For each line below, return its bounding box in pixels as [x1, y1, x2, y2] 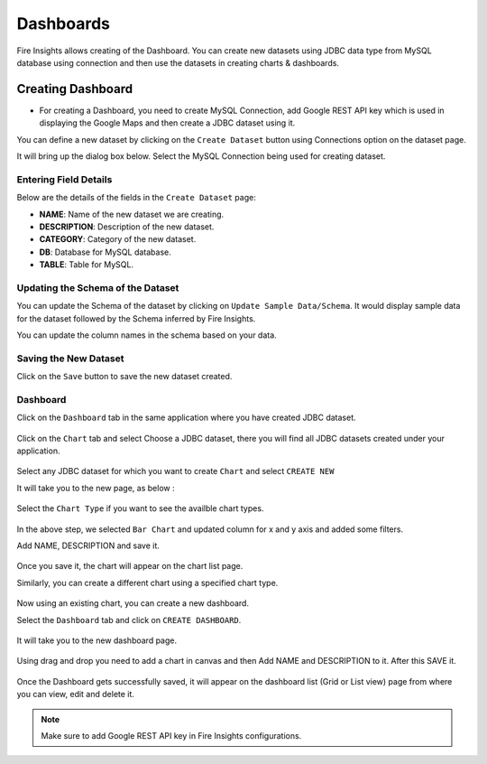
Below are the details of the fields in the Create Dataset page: [16, 192, 256, 203]
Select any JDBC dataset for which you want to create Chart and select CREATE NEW [16, 466, 335, 477]
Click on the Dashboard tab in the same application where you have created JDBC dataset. [16, 412, 356, 424]
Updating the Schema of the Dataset [16, 281, 179, 293]
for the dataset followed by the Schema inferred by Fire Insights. [16, 312, 256, 324]
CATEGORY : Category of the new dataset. [39, 234, 197, 245]
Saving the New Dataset [16, 352, 124, 365]
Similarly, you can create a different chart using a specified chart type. [16, 577, 279, 588]
